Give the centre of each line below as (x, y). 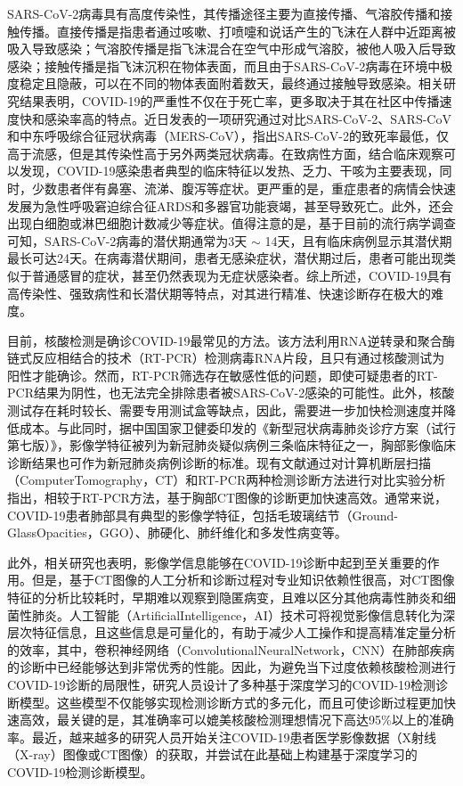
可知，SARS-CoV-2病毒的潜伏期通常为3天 (127, 240)
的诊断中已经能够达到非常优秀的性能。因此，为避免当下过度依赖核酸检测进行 (231, 667)
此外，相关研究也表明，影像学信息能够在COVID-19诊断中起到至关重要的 (217, 562)
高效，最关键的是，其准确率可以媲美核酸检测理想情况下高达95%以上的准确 (236, 720)
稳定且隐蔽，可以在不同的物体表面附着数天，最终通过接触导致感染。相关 (231, 83)
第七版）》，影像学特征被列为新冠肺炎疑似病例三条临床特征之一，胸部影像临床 (231, 445)
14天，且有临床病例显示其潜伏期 (358, 240)
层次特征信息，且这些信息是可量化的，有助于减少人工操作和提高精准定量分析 (231, 632)
